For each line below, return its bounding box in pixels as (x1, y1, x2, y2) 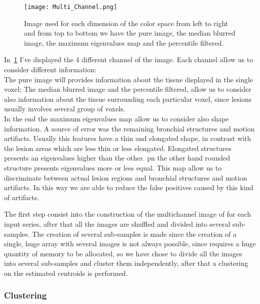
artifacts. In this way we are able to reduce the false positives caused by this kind (4, 182, 253, 193)
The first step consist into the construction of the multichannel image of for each (4, 209, 251, 219)
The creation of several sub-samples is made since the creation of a (32, 228, 236, 239)
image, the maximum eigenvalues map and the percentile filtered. (24, 37, 224, 48)
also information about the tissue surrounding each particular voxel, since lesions (4, 93, 252, 104)
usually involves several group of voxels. (4, 103, 125, 114)
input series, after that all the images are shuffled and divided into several (4, 218, 230, 229)
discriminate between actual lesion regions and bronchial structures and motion (4, 172, 247, 183)
